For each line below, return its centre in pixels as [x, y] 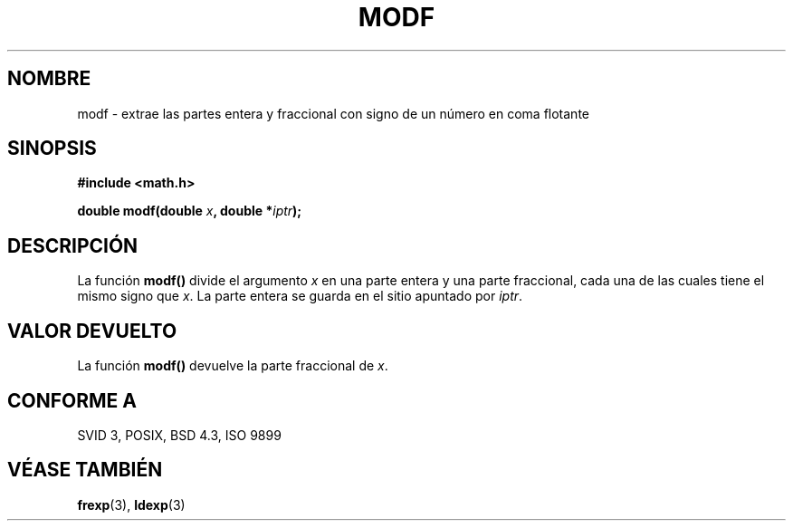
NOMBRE [49, 79]
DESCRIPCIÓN [73, 245]
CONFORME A [72, 400]
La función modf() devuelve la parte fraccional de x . [233, 366]
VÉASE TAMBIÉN [85, 470]
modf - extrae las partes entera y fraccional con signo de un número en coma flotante [333, 113]
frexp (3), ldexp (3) [131, 504]
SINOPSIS [52, 149]
